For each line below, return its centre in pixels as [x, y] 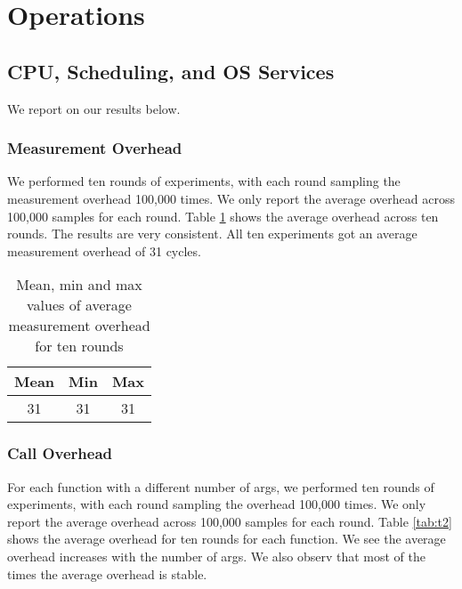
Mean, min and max [79, 285]
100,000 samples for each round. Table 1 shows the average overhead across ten [223, 216]
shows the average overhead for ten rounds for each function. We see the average [227, 539]
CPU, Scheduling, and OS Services [171, 71]
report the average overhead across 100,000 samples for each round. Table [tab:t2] [230, 521]
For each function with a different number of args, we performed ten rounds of [221, 486]
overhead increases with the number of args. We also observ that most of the [217, 556]
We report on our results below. [94, 108]
